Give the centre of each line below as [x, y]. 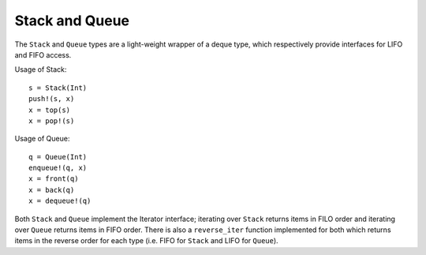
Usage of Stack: [41, 69]
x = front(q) [54, 179]
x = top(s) [50, 110]
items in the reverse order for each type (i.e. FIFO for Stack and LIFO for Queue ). [147, 241]
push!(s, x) [52, 99]
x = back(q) [52, 190]
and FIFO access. [43, 54]
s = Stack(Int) [58, 88]
